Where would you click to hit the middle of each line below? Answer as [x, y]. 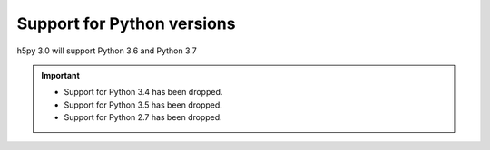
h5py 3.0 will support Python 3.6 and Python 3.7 [107, 51]
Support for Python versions [126, 23]
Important [61, 75]
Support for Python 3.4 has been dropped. [143, 92]
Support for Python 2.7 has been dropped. [143, 117]
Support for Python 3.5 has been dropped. [143, 105]
